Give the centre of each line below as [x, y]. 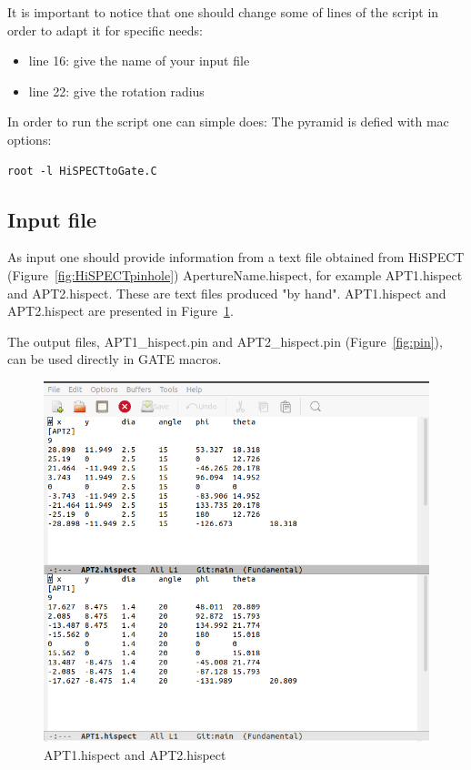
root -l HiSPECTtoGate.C [82, 171]
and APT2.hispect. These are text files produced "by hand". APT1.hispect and [227, 293]
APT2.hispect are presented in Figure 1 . [120, 311]
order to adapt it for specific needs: [105, 30]
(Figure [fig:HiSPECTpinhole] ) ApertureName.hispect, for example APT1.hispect [235, 274]
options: [30, 139]
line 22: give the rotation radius [116, 91]
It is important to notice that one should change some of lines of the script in [223, 12]
